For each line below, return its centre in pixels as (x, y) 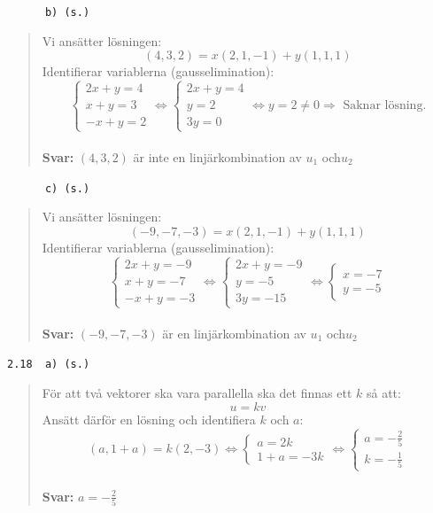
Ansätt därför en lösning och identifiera (149, 419)
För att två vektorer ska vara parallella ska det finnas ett (197, 392)
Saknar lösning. (385, 106)
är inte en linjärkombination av (217, 157)
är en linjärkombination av (234, 333)
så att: (383, 392)
